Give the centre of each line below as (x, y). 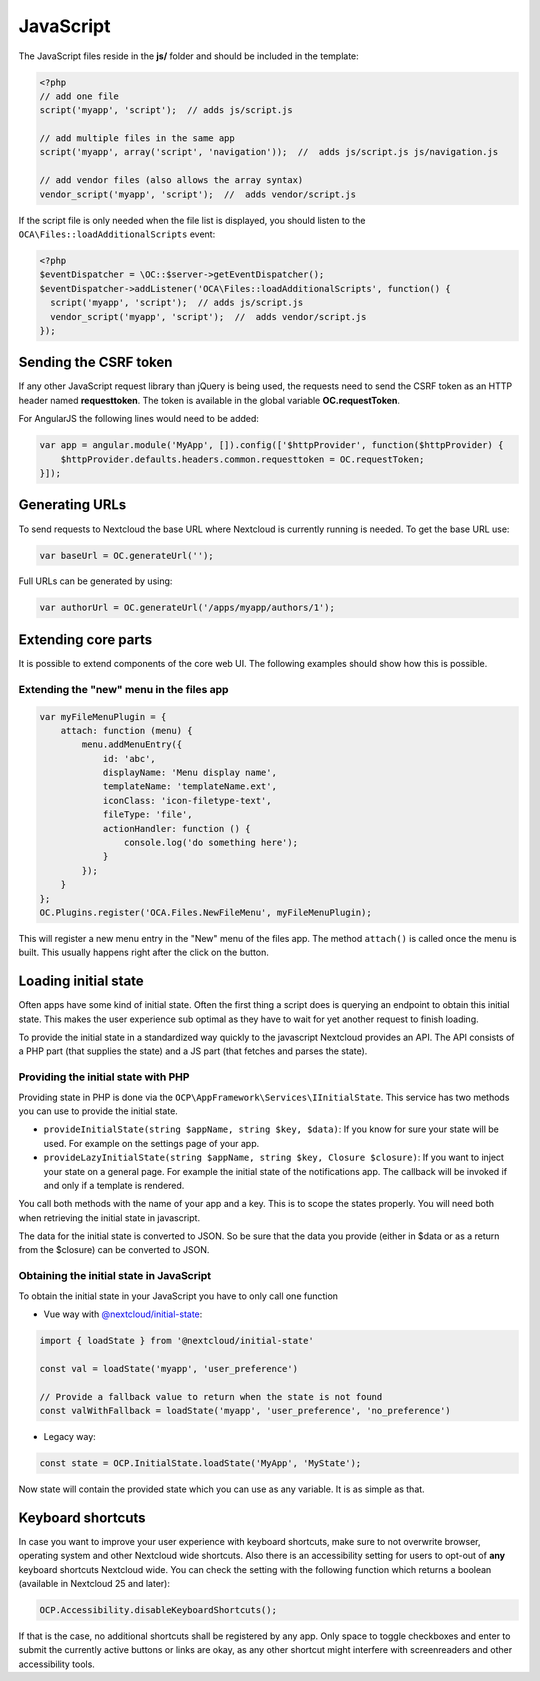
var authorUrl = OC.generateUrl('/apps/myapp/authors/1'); (187, 608)
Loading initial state (81, 981)
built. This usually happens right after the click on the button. (143, 952)
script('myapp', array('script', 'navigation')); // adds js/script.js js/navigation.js (269, 152)
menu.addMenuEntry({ (132, 744)
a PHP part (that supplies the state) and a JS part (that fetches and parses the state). (193, 1051)
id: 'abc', (129, 758)
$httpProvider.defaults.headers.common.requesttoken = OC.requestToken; (242, 459)
